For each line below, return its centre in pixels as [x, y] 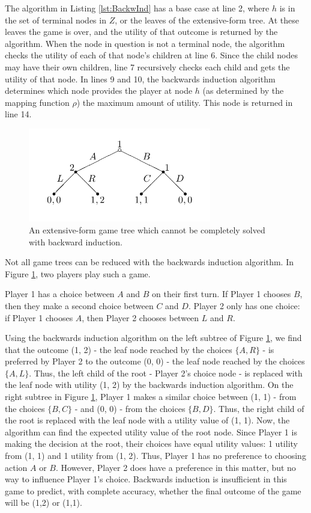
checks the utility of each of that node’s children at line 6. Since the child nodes [151, 55]
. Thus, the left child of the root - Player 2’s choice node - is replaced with [166, 373]
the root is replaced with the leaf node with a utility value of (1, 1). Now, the [147, 420]
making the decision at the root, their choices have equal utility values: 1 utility [151, 444]
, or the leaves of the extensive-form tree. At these [207, 20]
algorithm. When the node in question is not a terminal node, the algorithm [145, 43]
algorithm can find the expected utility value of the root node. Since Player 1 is [151, 432]
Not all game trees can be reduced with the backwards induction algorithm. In [149, 262]
